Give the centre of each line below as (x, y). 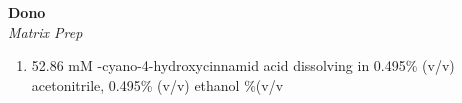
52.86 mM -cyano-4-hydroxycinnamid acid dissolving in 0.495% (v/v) (243, 65)
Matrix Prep (45, 31)
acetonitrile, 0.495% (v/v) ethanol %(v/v (157, 84)
